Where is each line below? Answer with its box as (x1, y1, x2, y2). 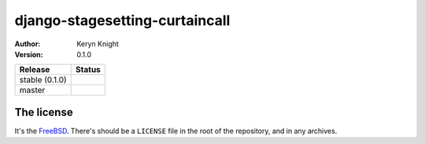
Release (19, 64, 50, 75)
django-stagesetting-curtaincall (14, 12, 231, 29)
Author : (14, 39, 41, 49)
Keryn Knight (76, 39, 120, 49)
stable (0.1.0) (19, 74, 67, 85)
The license (14, 106, 74, 119)
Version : (14, 49, 43, 59)
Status (75, 64, 102, 75)
